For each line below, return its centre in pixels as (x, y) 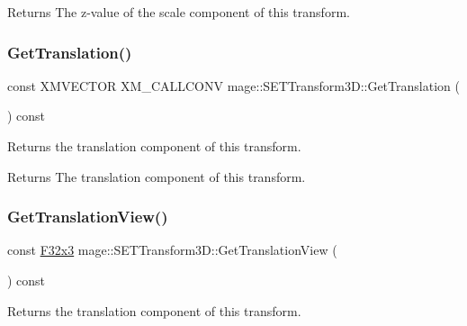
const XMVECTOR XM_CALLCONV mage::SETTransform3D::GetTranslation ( (233, 85)
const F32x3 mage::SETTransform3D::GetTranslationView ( (172, 250)
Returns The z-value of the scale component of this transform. (179, 12)
